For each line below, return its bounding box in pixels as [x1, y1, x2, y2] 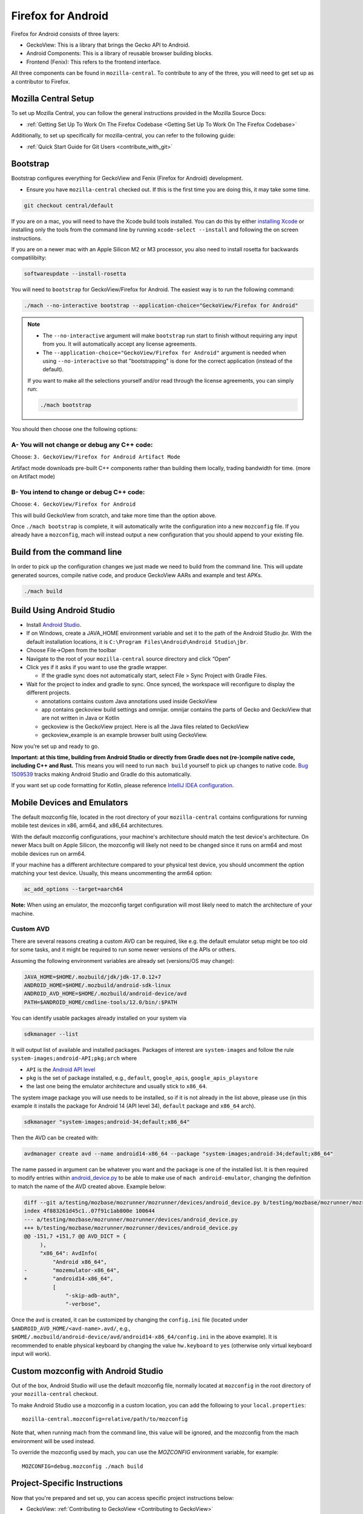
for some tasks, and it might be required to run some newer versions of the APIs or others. [11, 946, 236, 953]
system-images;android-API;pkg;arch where [11, 1054, 137, 1062]
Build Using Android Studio [11, 605, 115, 615]
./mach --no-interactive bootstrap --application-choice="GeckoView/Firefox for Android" [24, 302, 299, 309]
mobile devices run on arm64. [11, 850, 86, 857]
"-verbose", [65, 1301, 101, 1307]
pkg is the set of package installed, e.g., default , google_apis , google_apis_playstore [26, 1074, 258, 1081]
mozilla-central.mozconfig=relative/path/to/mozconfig [22, 1416, 188, 1423]
